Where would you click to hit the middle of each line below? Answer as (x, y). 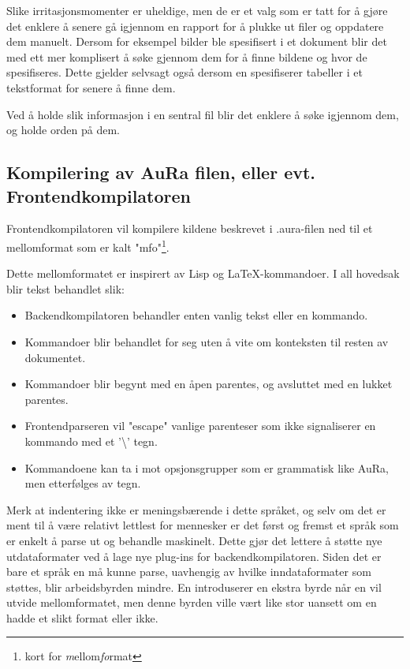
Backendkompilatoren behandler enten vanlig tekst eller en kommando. (196, 315)
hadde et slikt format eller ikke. (82, 617)
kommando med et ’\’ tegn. (91, 441)
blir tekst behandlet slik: (65, 288)
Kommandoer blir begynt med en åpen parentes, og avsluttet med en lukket (209, 384)
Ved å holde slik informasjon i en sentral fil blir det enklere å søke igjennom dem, (203, 114)
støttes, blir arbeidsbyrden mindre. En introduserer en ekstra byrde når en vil (194, 587)
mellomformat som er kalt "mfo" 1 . (88, 245)
